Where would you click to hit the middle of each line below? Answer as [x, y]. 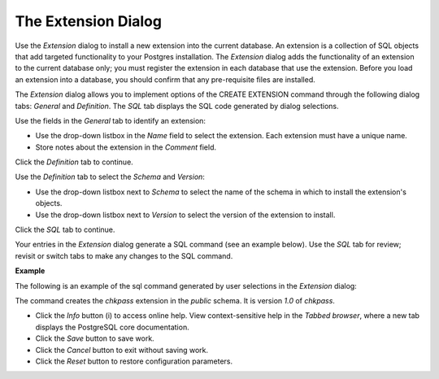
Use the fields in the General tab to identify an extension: [111, 120]
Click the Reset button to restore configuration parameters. [134, 361]
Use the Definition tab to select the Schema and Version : [110, 177]
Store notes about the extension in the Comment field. [126, 147]
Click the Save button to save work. [95, 338]
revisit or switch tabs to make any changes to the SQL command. [124, 255]
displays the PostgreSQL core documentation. [113, 327]
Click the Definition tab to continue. [74, 162]
